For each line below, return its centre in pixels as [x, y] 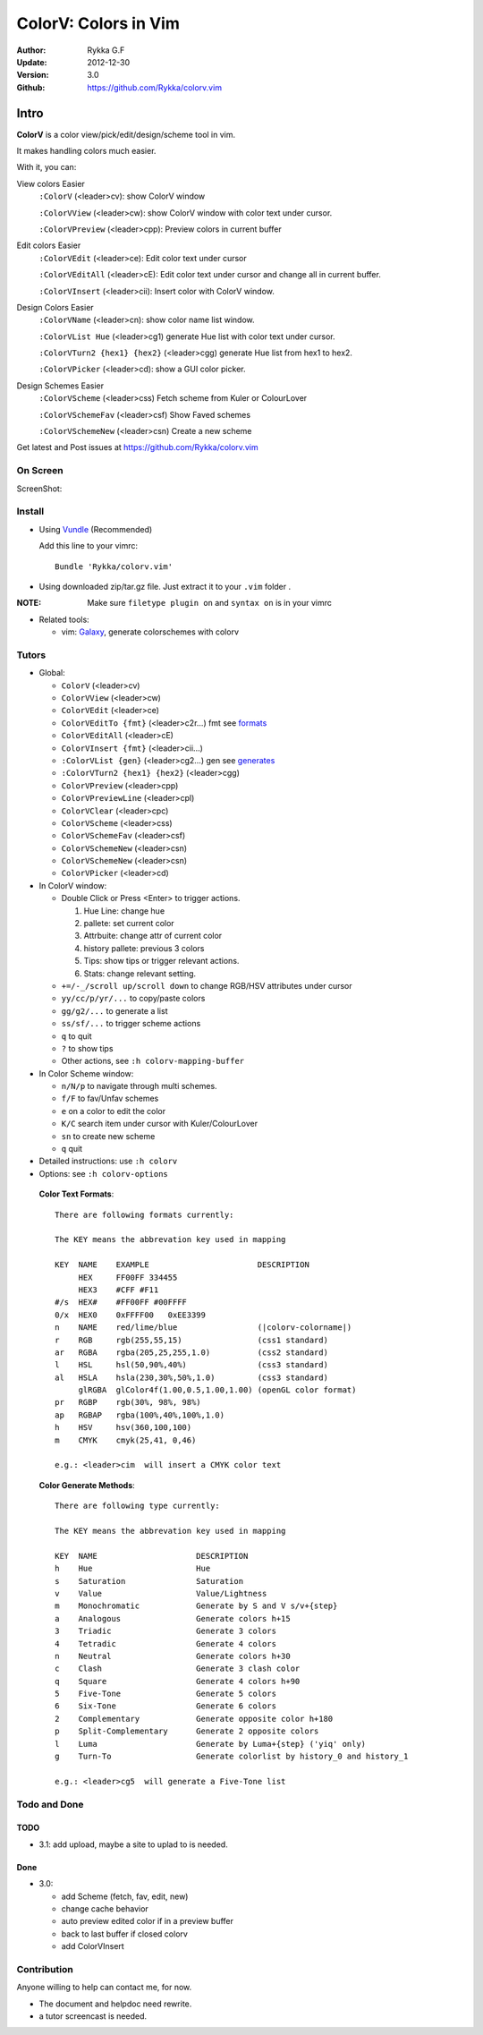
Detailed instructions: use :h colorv [108, 1161]
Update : [32, 62]
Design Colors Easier [55, 307]
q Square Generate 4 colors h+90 [178, 1681]
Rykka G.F [106, 50]
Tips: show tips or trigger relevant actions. [161, 961]
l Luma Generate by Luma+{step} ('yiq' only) [211, 1744]
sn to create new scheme [108, 1136]
